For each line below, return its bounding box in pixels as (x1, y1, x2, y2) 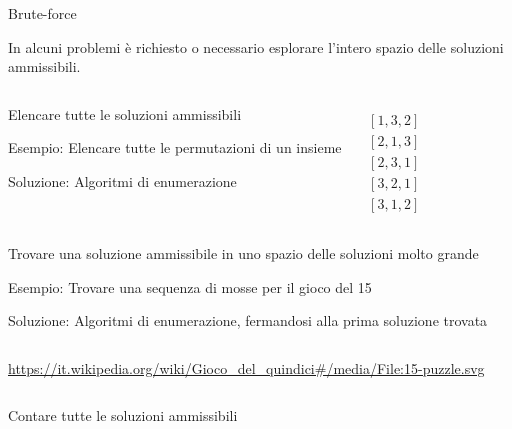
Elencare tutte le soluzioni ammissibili (8, 103, 242, 124)
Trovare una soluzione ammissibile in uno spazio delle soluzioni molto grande (8, 242, 479, 263)
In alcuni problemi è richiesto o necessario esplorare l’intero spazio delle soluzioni (8, 36, 504, 57)
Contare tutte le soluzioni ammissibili (8, 405, 238, 426)
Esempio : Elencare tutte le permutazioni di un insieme (8, 137, 342, 158)
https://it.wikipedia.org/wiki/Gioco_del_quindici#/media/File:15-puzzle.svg (8, 357, 485, 378)
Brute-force (8, 3, 77, 23)
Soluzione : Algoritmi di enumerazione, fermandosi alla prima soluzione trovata (8, 310, 488, 331)
